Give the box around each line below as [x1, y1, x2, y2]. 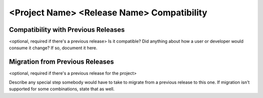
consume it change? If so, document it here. [9, 45, 97, 51]
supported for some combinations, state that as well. [9, 86, 115, 92]
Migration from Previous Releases [9, 58, 114, 66]
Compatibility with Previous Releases [9, 26, 125, 34]
